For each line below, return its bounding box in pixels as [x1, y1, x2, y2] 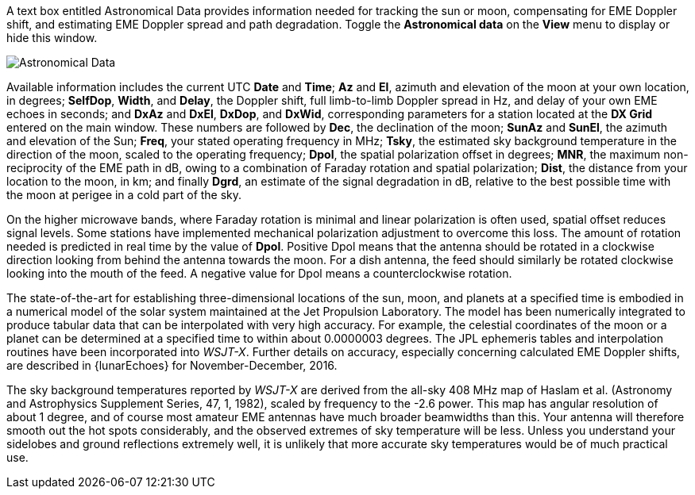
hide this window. [6, 31, 98, 44]
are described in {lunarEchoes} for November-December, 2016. [6, 359, 338, 372]
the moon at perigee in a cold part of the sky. [6, 188, 242, 201]
